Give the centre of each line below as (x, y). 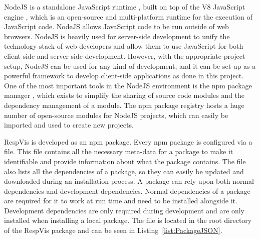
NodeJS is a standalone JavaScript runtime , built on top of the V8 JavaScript (125, 7)
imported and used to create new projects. (69, 125)
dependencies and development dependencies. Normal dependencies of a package (127, 191)
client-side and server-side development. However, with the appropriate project (125, 55)
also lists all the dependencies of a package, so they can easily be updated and (124, 171)
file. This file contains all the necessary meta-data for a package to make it (119, 151)
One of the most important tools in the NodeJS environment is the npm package (128, 85)
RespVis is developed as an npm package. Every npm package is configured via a (128, 141)
